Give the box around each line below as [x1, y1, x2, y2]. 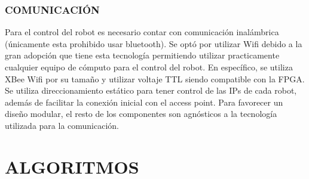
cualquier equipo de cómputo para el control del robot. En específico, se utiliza [5, 61, 293, 73]
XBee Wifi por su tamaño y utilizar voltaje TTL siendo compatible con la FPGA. [5, 72, 305, 85]
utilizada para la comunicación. [5, 119, 120, 131]
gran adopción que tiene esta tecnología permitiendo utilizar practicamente [5, 49, 280, 61]
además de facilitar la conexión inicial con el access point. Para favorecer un [5, 95, 283, 108]
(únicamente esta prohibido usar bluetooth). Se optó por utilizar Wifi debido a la [5, 37, 302, 50]
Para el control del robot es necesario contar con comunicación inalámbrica [5, 26, 279, 38]
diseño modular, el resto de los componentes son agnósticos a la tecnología [5, 107, 277, 120]
